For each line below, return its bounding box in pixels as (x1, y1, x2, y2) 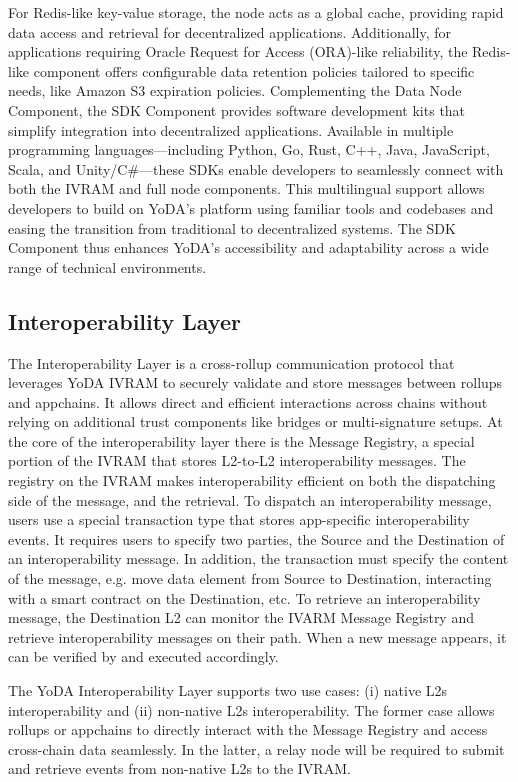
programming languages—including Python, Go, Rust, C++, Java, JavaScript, (8, 139, 490, 160)
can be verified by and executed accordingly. (8, 646, 279, 667)
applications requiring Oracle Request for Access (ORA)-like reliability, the (8, 41, 468, 62)
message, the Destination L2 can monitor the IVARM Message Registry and (8, 607, 474, 628)
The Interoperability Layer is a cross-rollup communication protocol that (8, 352, 455, 373)
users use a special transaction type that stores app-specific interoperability (8, 509, 470, 530)
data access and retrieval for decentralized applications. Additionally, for (8, 21, 452, 42)
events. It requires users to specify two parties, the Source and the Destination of (8, 528, 505, 549)
